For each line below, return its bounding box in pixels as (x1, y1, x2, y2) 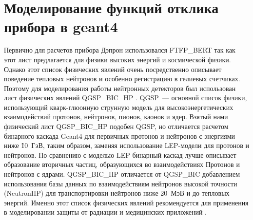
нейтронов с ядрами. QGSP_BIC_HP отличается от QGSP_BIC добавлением (4, 169, 240, 179)
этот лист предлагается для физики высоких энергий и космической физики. (4, 54, 231, 64)
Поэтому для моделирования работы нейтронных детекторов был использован (4, 83, 236, 93)
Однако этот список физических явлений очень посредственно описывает (4, 64, 222, 74)
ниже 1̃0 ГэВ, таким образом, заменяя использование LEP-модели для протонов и (4, 140, 249, 150)
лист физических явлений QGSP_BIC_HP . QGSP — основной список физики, (4, 92, 247, 103)
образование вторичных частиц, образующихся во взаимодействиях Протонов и (4, 159, 240, 169)
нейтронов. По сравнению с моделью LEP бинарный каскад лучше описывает (4, 149, 236, 160)
